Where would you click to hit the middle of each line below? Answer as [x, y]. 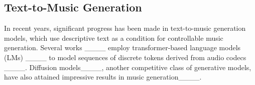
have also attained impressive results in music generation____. [103, 77]
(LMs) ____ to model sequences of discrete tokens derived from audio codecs [125, 57]
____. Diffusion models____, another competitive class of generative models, [128, 67]
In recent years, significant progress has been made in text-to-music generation [125, 28]
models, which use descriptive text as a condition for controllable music [114, 38]
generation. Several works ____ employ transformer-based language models [122, 47]
